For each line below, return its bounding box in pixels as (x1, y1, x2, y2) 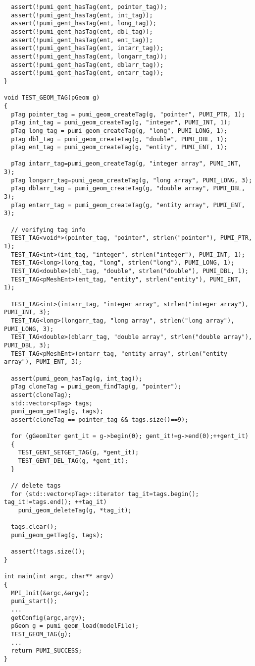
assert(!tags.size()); (11, 548, 86, 555)
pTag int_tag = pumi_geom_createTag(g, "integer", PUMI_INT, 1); (11, 119, 231, 126)
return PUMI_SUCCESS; (11, 647, 82, 655)
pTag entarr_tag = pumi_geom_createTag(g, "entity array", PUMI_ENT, (11, 201, 245, 209)
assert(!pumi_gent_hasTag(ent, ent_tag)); (11, 36, 153, 44)
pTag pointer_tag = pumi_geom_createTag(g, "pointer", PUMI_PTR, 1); (11, 111, 245, 118)
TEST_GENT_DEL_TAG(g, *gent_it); (18, 457, 128, 465)
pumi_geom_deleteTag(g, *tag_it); (18, 507, 132, 514)
